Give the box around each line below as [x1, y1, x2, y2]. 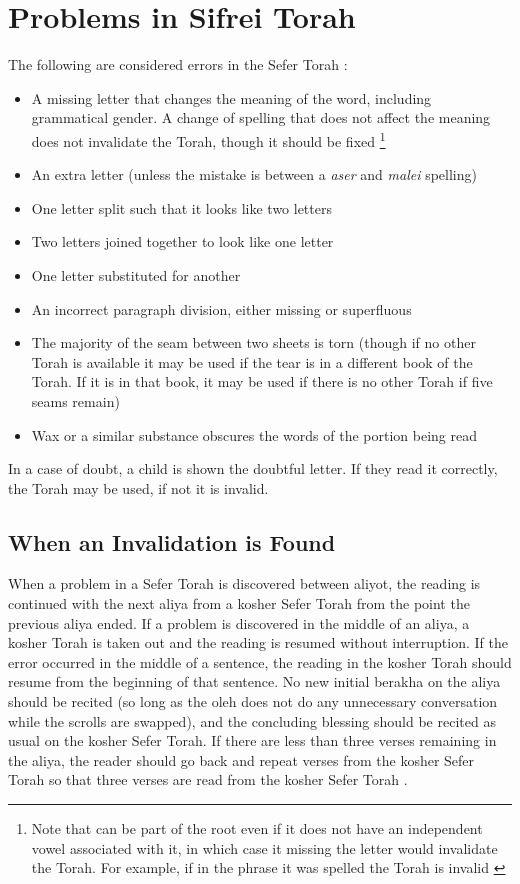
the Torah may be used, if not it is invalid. [8, 477, 269, 498]
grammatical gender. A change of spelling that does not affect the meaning [31, 107, 491, 128]
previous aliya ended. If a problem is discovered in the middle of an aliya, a [8, 612, 470, 633]
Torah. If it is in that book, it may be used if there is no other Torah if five [31, 371, 493, 392]
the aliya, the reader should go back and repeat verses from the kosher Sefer [8, 749, 475, 770]
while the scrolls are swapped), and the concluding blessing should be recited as [8, 710, 496, 731]
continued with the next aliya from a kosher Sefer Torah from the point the [8, 593, 470, 614]
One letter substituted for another [31, 264, 241, 285]
